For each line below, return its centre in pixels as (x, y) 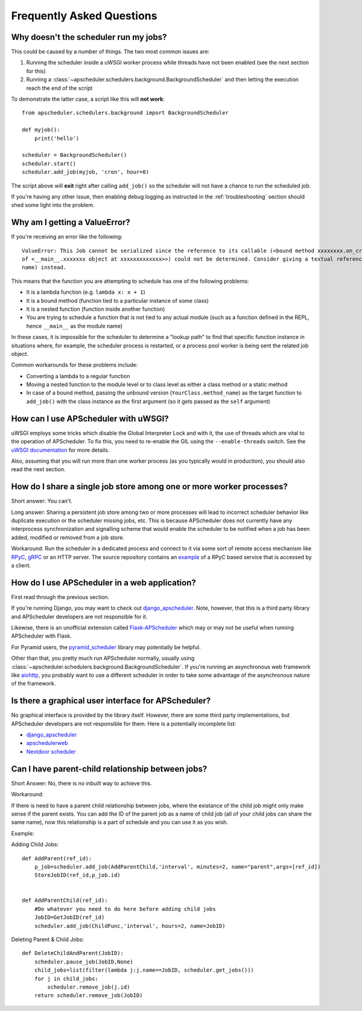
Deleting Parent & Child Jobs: (48, 940)
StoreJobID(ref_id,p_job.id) (77, 875)
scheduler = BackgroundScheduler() (75, 155)
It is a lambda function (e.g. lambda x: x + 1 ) (86, 292)
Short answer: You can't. (42, 501)
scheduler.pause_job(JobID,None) (84, 962)
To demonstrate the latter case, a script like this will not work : (88, 99)
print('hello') (57, 138)
